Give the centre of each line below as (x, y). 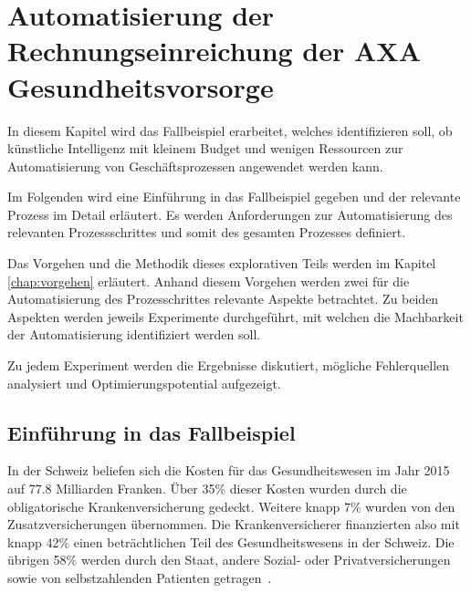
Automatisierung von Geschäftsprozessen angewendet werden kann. (195, 166)
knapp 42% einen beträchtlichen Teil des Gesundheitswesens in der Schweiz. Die (231, 541)
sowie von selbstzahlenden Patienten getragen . (140, 577)
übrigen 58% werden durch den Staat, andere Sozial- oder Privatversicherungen (229, 560)
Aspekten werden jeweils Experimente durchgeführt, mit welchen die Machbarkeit (235, 316)
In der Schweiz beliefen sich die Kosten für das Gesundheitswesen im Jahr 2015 (229, 470)
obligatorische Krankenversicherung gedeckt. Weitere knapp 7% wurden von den (231, 506)
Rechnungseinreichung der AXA (215, 51)
